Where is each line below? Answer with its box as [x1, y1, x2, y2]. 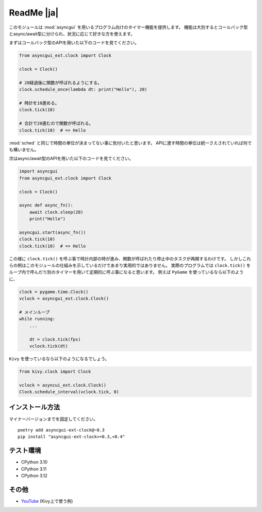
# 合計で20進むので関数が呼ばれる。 [19, 121, 94, 126]
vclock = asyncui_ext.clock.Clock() [19, 382, 107, 388]
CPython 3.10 [21, 459, 48, 465]
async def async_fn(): [19, 203, 73, 208]
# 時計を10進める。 [19, 100, 60, 106]
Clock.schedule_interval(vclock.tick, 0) [19, 389, 119, 395]
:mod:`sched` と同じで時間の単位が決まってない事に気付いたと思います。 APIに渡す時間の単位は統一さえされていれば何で [9, 140, 252, 145]
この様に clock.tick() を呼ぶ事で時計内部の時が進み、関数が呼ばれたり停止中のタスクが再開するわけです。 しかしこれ [9, 256, 251, 261]
